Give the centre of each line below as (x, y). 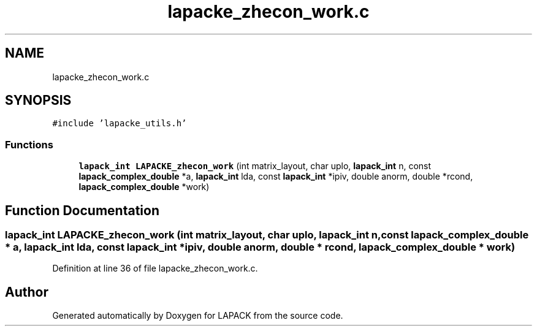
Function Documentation (82, 210)
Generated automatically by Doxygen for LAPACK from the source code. (198, 316)
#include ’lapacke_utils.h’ (120, 124)
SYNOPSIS (38, 101)
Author (27, 292)
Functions (29, 144)
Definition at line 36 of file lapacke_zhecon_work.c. (155, 268)
